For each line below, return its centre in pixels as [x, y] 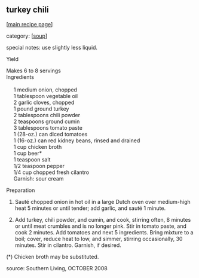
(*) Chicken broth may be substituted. [53, 256]
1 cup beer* [28, 153]
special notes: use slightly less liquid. [52, 47]
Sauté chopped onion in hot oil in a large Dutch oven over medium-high [103, 201]
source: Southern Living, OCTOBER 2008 [57, 268]
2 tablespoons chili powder [47, 115]
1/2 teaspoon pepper [39, 166]
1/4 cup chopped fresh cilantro [51, 172]
